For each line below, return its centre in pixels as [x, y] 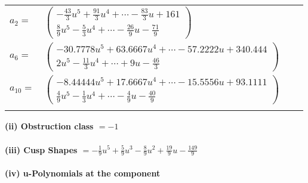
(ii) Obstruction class [49, 126]
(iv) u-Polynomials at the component [83, 173]
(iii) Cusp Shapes [41, 149]
